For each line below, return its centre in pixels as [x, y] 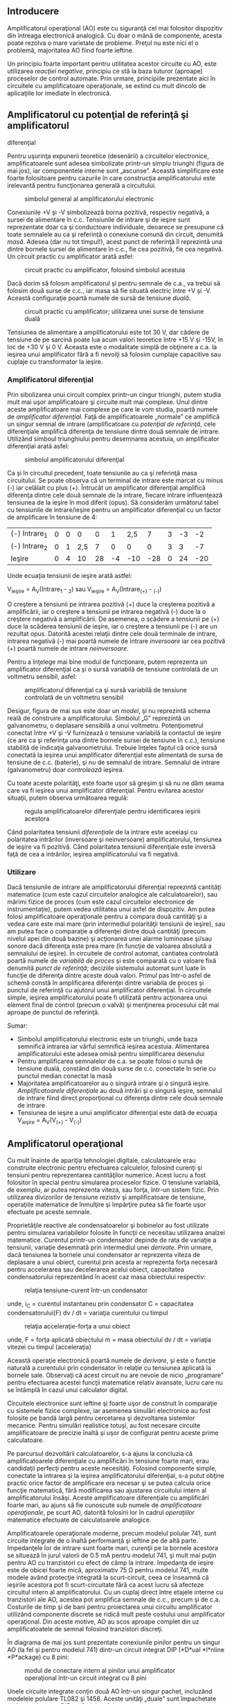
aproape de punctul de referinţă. [53, 1012]
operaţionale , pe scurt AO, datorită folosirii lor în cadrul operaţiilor [101, 1512]
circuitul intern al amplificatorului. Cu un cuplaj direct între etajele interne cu [115, 1592]
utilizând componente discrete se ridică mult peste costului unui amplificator [116, 1614]
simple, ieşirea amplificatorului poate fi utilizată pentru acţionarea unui [107, 998]
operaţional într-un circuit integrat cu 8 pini [86, 1678]
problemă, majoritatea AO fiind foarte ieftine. [71, 50]
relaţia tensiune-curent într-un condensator [86, 1290]
